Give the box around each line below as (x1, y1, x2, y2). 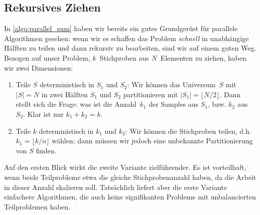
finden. (36, 145, 57, 155)
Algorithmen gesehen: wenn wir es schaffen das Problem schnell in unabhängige (4, 33, 249, 43)
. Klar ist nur (23, 108, 64, 119)
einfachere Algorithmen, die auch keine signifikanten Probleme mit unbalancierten (4, 191, 256, 202)
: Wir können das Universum (127, 79, 216, 90)
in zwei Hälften (41, 89, 88, 99)
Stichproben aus (99, 52, 149, 63)
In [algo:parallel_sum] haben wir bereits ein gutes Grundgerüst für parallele (4, 23, 238, 34)
